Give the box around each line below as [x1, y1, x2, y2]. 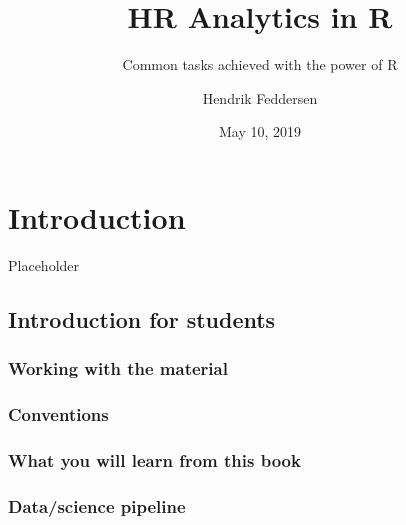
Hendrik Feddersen [202, 87, 318, 108]
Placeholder [8, 254, 80, 275]
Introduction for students [8, 303, 276, 334]
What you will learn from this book [8, 447, 301, 472]
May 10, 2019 [218, 121, 302, 142]
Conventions [8, 401, 109, 426]
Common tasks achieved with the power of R [122, 54, 398, 75]
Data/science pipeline [8, 493, 186, 518]
